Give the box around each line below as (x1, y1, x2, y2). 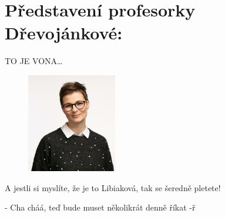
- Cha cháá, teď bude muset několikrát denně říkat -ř (5, 201, 196, 213)
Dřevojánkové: (5, 21, 123, 45)
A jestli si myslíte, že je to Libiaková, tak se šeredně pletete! (5, 181, 221, 193)
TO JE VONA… (5, 55, 63, 67)
